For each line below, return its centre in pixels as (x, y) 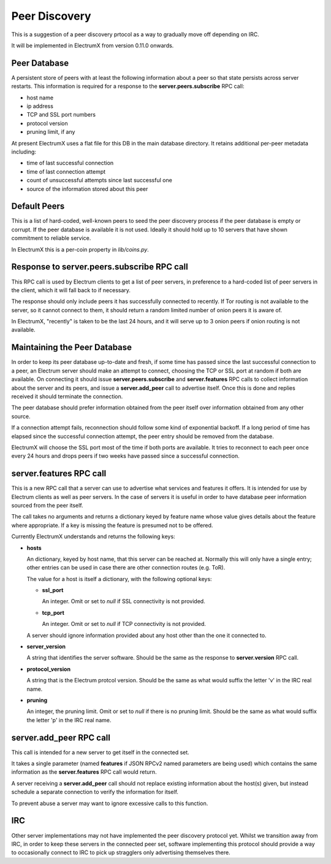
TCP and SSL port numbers (61, 115)
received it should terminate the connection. (67, 396)
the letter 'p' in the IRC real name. (69, 720)
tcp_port (53, 612)
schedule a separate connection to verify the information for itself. (95, 792)
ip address (40, 106)
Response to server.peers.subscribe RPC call (100, 267)
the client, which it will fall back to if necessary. (71, 290)
